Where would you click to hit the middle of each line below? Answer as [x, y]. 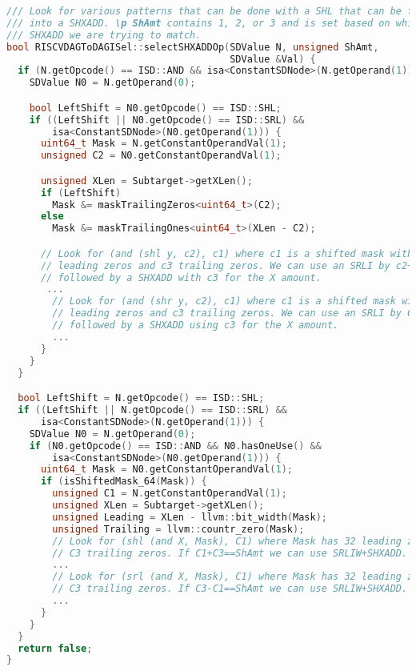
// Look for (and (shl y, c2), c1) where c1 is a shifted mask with [227, 253]
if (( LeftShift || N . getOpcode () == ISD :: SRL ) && [152, 410]
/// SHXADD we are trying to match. [104, 35]
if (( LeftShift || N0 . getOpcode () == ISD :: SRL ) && [167, 120]
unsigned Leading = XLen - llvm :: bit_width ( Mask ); [190, 517]
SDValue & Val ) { [273, 59]
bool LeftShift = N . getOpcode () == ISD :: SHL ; [141, 398]
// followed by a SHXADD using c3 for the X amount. [196, 325]
